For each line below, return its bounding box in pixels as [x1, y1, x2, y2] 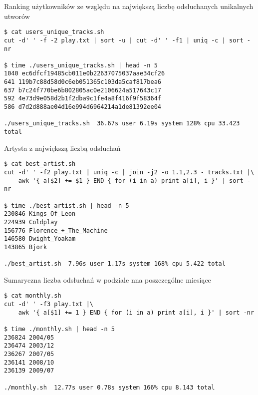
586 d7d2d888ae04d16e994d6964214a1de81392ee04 [4, 103, 161, 111]
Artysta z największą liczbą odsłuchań [4, 142, 121, 153]
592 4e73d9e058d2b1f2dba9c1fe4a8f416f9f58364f [4, 95, 161, 102]
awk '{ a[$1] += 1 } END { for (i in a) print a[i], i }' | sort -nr [18, 309, 255, 316]
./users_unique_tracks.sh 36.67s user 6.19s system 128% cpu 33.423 [4, 120, 240, 127]
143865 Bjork [4, 243, 47, 251]
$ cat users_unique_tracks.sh [4, 28, 104, 36]
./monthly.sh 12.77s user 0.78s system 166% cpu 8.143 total [4, 384, 215, 391]
